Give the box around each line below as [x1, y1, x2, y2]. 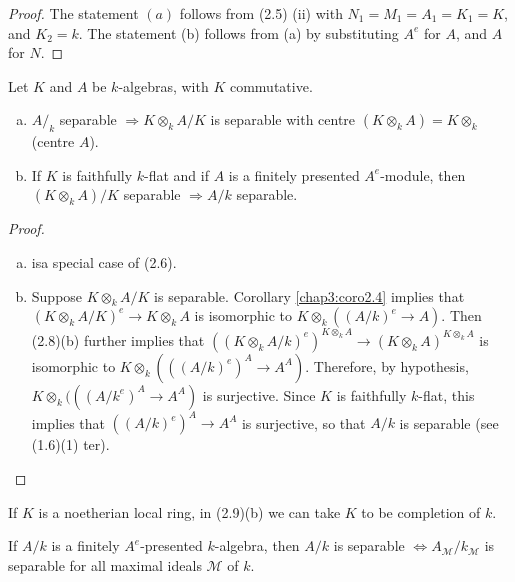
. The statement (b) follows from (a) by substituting [78, 22, 399, 43]
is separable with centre [210, 109, 356, 130]
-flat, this [418, 384, 475, 405]
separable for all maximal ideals [8, 554, 202, 575]
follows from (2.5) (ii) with [179, 3, 343, 23]
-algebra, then [214, 535, 300, 556]
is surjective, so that [241, 412, 366, 433]
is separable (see [399, 412, 499, 433]
